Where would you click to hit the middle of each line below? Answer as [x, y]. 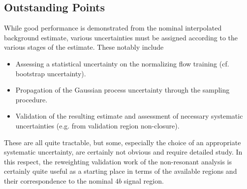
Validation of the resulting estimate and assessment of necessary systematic [129, 116]
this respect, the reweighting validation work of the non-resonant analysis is [118, 161]
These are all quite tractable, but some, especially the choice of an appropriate [123, 142]
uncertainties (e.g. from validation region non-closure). [97, 125]
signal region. [144, 180]
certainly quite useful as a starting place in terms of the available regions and [121, 171]
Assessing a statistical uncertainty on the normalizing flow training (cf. [122, 63]
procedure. [31, 99]
